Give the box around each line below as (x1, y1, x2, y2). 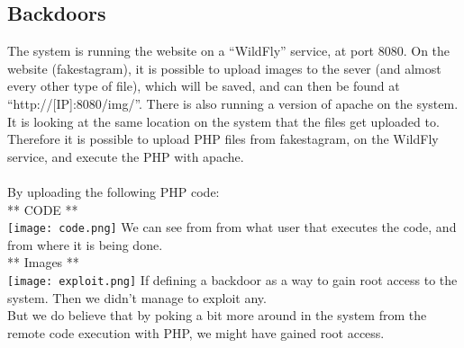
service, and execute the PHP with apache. (7, 147, 244, 165)
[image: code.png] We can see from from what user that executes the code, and (7, 218, 457, 236)
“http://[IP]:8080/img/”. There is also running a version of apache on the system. (7, 94, 459, 112)
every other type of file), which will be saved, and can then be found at (7, 76, 400, 95)
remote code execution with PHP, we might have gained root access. (7, 323, 385, 342)
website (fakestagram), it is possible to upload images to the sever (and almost (7, 58, 441, 77)
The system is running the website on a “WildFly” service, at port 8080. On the (7, 41, 450, 60)
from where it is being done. (7, 235, 163, 254)
